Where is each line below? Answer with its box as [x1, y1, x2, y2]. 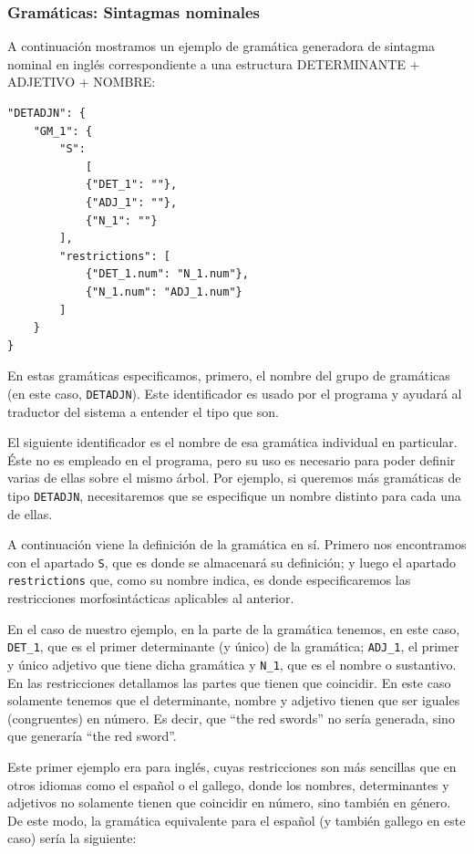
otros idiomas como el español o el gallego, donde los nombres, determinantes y [7, 775, 449, 794]
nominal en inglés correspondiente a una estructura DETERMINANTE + [7, 54, 420, 73]
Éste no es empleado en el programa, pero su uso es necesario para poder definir [7, 450, 456, 469]
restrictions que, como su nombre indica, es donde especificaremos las [7, 570, 411, 589]
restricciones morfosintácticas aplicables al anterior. [7, 588, 294, 608]
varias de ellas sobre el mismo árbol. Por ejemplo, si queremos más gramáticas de [7, 468, 461, 487]
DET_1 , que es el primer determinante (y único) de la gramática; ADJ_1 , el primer [7, 637, 459, 656]
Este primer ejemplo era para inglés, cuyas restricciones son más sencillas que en [7, 756, 457, 776]
